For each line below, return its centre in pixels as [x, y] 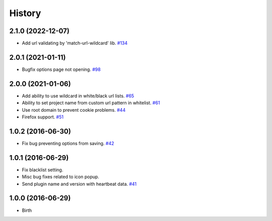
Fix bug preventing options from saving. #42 [68, 143]
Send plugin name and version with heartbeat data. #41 [79, 184]
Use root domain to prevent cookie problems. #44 [74, 110]
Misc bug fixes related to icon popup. [60, 177]
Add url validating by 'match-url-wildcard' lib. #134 [75, 43]
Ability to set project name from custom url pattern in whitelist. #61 [91, 103]
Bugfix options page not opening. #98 [61, 69]
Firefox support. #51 [43, 117]
